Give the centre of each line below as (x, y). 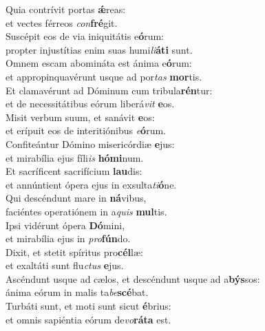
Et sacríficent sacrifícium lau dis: (74, 171)
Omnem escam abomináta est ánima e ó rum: (99, 63)
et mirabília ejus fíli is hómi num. (75, 157)
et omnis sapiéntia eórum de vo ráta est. (88, 319)
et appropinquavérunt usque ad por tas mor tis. (104, 76)
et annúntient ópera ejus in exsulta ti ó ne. (91, 184)
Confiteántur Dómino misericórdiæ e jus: (90, 143)
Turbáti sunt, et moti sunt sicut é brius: (88, 306)
